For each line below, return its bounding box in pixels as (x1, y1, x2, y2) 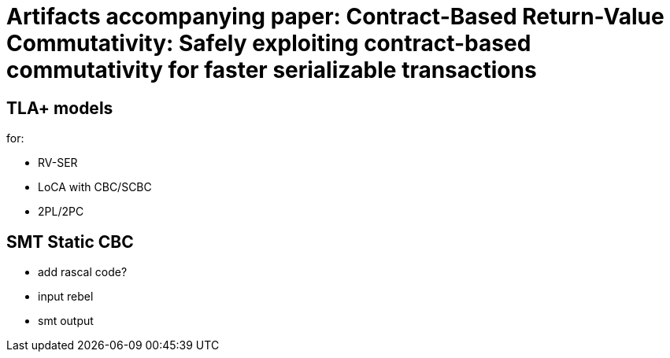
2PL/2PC (38, 205, 84, 219)
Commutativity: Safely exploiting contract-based (6, 30, 531, 57)
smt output (38, 314, 94, 328)
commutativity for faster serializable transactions (6, 57, 537, 83)
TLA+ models (6, 98, 113, 118)
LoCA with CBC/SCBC (38, 180, 152, 194)
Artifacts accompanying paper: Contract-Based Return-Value (6, 3, 664, 30)
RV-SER (38, 156, 78, 170)
